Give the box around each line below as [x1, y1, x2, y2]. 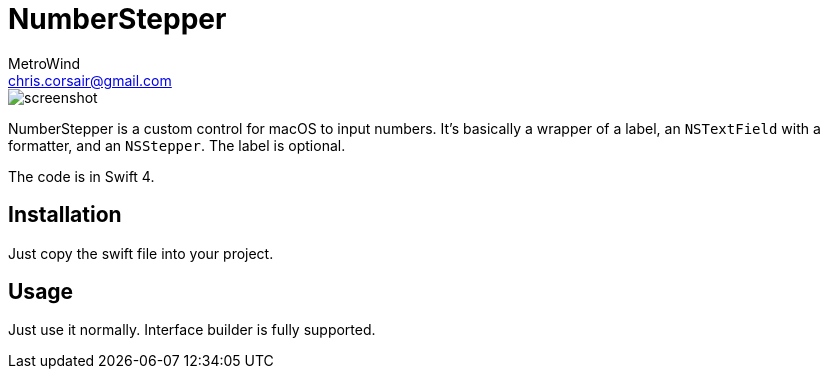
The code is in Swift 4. [8, 167, 155, 185]
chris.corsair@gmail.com [8, 71, 172, 89]
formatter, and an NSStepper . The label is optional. [8, 136, 346, 154]
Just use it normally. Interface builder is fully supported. [8, 321, 376, 339]
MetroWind [8, 54, 81, 72]
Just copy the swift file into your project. [8, 244, 274, 262]
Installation [8, 202, 122, 228]
